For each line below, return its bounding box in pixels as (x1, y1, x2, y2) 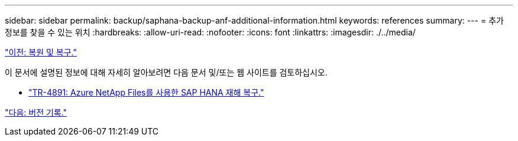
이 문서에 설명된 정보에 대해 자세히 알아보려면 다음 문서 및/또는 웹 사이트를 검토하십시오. (5, 67, 328, 77)
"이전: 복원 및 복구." (5, 47, 77, 57)
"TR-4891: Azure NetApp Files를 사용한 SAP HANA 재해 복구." (28, 87, 264, 97)
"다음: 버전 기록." (5, 107, 67, 117)
